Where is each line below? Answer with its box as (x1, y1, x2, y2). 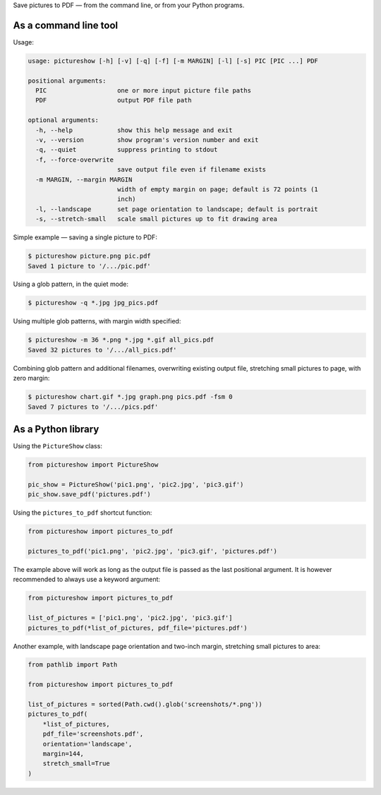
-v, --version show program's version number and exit (35, 136, 259, 144)
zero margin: (13, 374, 50, 383)
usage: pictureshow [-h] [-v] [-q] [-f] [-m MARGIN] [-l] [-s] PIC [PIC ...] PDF (28, 56, 319, 65)
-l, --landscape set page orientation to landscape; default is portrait (35, 205, 319, 213)
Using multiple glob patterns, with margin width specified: (13, 317, 181, 325)
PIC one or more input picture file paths (35, 87, 252, 95)
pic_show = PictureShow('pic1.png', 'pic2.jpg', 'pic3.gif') (28, 480, 244, 489)
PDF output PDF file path (35, 96, 192, 104)
